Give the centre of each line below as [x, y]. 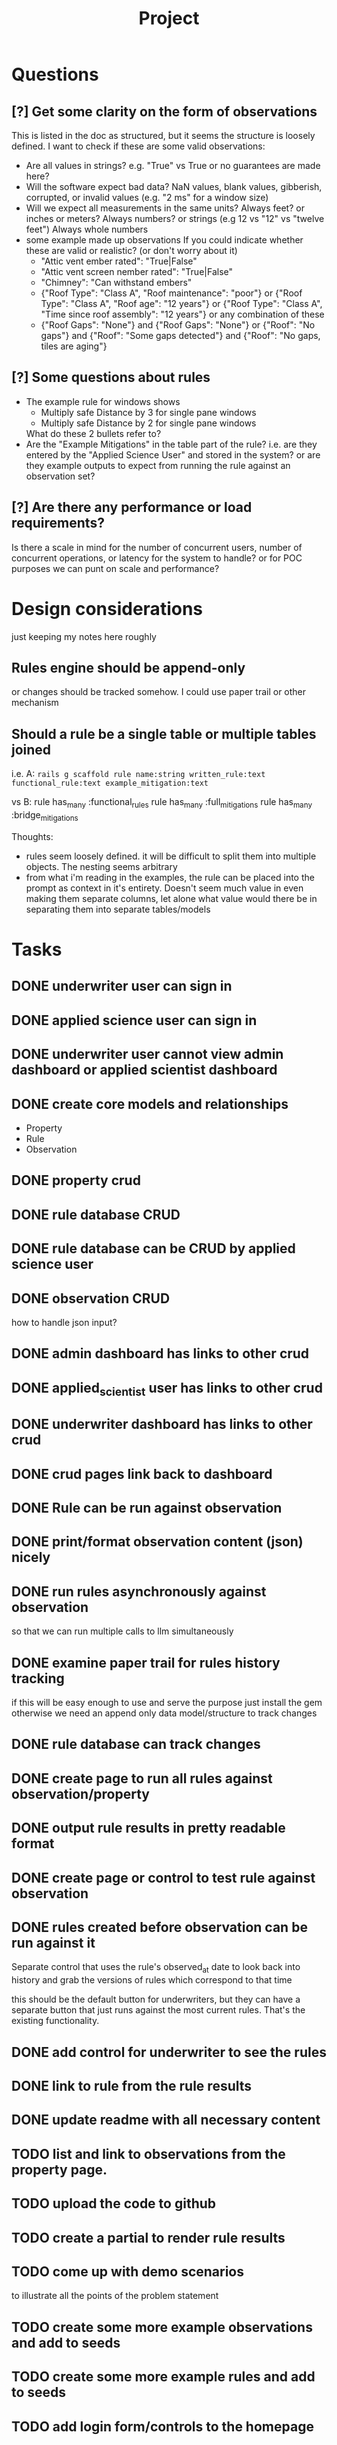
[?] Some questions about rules [111, 377]
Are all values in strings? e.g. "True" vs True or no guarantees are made [173, 165]
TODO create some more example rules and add [163, 2377]
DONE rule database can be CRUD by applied [153, 1248]
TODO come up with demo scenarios [127, 2271]
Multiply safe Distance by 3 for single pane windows [148, 412]
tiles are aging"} [74, 346]
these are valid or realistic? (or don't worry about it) [131, 250]
